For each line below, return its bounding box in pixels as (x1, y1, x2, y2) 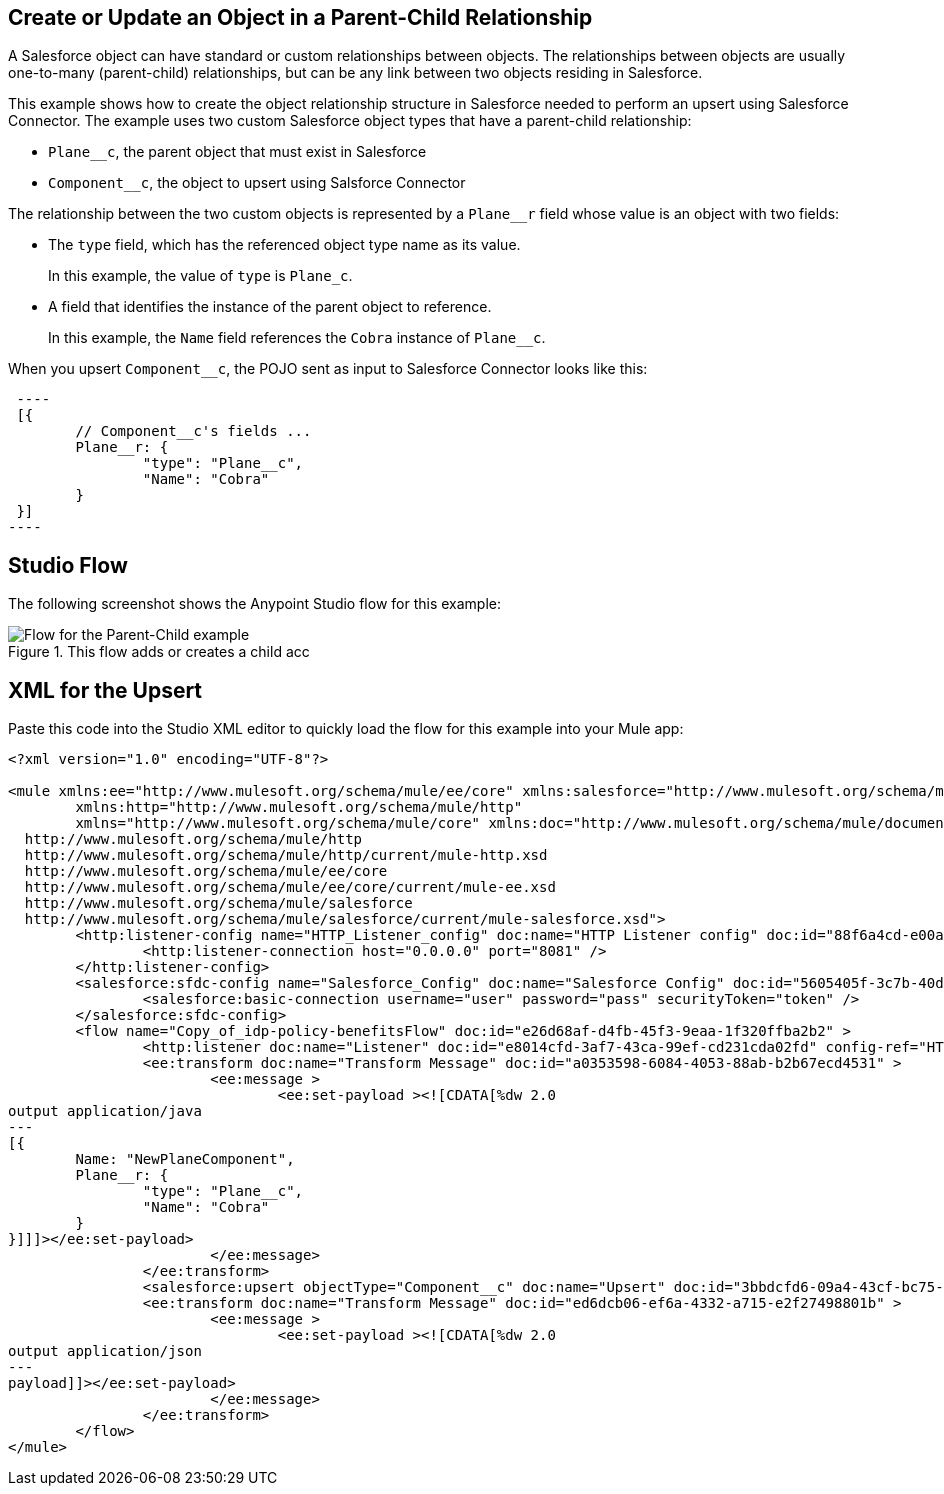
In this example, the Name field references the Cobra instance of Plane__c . (48, 329, 546, 347)
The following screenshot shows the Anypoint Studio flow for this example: (8, 595, 502, 613)
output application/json (8, 1343, 202, 1360)
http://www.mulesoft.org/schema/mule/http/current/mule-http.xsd (24, 847, 548, 864)
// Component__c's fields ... (75, 423, 312, 440)
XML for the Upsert (8, 677, 203, 703)
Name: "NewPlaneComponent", (75, 1151, 295, 1168)
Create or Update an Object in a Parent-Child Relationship (8, 5, 593, 30)
